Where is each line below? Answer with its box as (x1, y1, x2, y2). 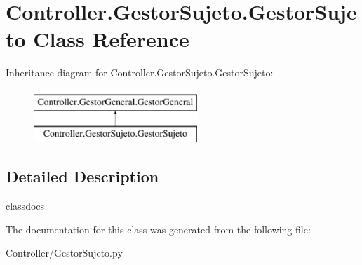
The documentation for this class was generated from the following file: (6, 222, 311, 236)
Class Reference (33, 25, 189, 53)
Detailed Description (6, 165, 159, 187)
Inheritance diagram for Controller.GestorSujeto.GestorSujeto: (6, 65, 274, 80)
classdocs (6, 198, 45, 213)
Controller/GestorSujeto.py (6, 245, 123, 260)
